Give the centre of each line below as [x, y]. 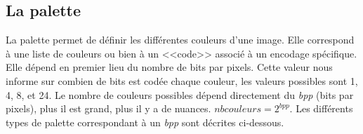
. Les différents [321, 108]
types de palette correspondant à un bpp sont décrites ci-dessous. [145, 122]
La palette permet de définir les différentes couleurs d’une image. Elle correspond [180, 40]
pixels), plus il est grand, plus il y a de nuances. [108, 108]
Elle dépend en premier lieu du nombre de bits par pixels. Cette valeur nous [169, 67]
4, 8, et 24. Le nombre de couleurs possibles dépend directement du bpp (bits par [180, 94]
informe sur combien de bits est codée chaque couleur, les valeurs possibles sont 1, [182, 80]
